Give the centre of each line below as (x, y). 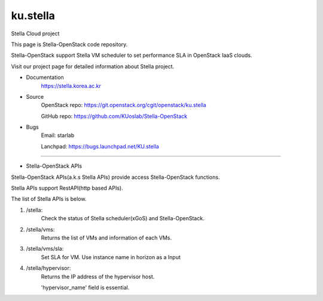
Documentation (45, 77)
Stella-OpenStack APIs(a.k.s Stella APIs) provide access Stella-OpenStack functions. (115, 177)
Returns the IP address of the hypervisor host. (98, 276)
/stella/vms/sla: (45, 249)
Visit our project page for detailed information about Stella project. (93, 66)
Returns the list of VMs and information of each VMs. (106, 238)
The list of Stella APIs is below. (49, 199)
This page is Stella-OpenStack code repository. (69, 44)
